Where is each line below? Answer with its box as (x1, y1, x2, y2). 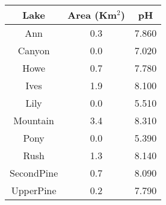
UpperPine (11, 183, 57, 197)
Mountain (13, 113, 54, 127)
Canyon (17, 43, 50, 57)
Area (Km (67, 8, 117, 22)
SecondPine (10, 166, 58, 180)
